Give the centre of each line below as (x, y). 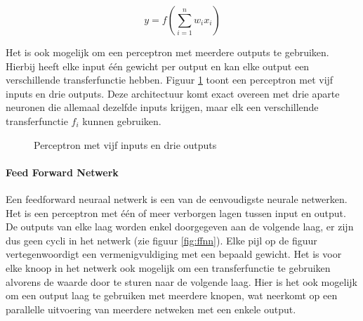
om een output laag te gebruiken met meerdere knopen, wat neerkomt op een (172, 295)
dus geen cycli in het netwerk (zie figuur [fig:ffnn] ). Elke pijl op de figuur (161, 240)
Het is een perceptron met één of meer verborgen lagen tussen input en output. (176, 212)
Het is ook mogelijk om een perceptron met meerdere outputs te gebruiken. (167, 52)
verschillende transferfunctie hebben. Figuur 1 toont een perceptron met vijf (170, 80)
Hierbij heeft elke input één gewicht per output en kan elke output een (158, 66)
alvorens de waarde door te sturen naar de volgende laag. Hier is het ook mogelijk (181, 281)
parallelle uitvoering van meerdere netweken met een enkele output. (151, 309)
